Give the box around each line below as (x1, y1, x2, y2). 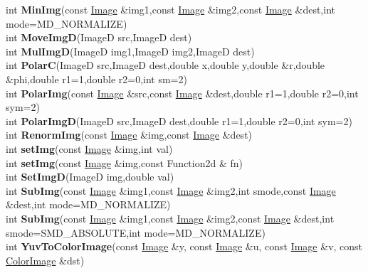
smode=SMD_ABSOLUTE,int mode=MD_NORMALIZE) (6, 225, 266, 240)
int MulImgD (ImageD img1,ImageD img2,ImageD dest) (6, 43, 255, 58)
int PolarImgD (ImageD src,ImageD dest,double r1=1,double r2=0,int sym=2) (6, 113, 352, 128)
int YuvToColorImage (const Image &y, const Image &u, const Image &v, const (6, 239, 363, 254)
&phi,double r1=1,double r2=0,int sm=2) (6, 71, 187, 86)
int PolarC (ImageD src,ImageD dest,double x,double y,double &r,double (6, 58, 325, 73)
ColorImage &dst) (6, 252, 85, 267)
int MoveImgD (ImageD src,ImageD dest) (6, 30, 192, 45)
